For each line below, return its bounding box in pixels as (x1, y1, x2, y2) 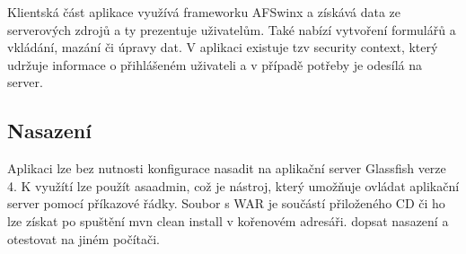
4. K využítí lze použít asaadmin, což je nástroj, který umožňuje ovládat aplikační (7, 176, 460, 195)
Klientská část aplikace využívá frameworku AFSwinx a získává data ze (7, 3, 400, 21)
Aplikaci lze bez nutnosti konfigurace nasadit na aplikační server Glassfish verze (7, 159, 446, 178)
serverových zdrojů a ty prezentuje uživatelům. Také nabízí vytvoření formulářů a (7, 20, 456, 39)
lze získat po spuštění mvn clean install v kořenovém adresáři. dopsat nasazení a (7, 211, 449, 230)
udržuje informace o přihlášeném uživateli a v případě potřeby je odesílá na (7, 55, 422, 74)
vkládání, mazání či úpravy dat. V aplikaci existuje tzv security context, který (7, 38, 438, 57)
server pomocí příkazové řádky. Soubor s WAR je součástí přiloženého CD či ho (7, 194, 445, 213)
